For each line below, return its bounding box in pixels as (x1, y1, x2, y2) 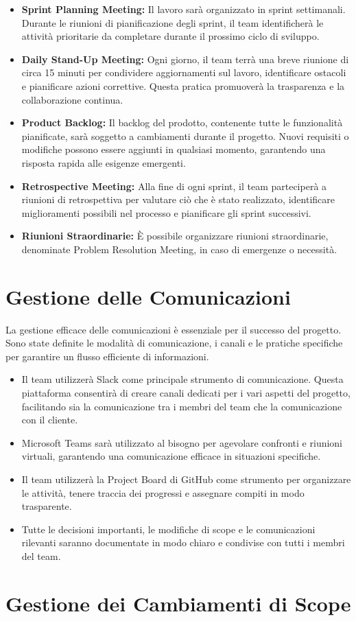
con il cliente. (21, 412, 78, 427)
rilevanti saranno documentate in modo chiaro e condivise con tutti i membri (21, 535, 345, 550)
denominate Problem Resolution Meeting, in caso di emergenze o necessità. (21, 242, 337, 256)
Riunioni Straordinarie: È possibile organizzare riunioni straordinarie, (21, 229, 329, 243)
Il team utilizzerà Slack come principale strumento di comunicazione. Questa (21, 372, 344, 386)
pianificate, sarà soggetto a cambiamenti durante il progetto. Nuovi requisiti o (21, 128, 349, 143)
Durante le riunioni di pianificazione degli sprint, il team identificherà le (21, 15, 324, 30)
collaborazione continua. (21, 92, 123, 106)
